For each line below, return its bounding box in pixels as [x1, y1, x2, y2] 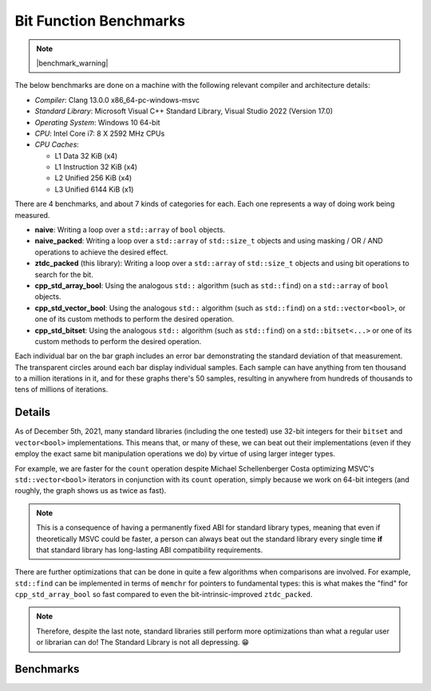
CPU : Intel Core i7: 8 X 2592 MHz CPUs [34, 128, 165, 138]
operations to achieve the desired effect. [34, 247, 168, 257]
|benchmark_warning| [36, 58, 109, 68]
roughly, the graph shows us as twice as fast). [14, 486, 167, 496]
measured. [14, 210, 50, 219]
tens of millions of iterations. [14, 385, 109, 394]
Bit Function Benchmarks [14, 12, 186, 30]
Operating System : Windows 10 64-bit [34, 117, 160, 127]
